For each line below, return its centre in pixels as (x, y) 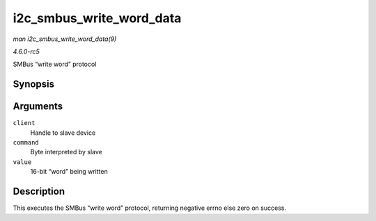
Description (39, 191)
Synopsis (34, 84)
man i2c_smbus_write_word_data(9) (65, 39)
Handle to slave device (63, 133)
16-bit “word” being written (69, 172)
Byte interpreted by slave (66, 152)
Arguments (38, 107)
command (26, 143)
